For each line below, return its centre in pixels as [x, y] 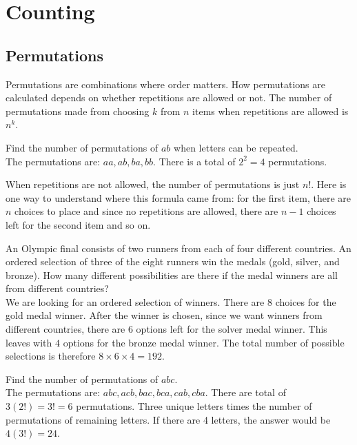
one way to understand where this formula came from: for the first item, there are [178, 197]
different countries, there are [65, 329]
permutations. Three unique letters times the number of [194, 406]
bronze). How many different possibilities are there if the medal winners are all [172, 275]
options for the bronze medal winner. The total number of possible [204, 342]
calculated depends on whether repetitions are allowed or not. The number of [169, 97]
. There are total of [245, 392]
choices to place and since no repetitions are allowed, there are [146, 211]
